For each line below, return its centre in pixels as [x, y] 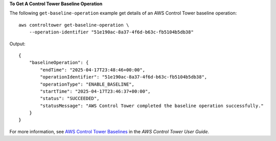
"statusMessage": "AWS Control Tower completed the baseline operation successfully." [152, 106]
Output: [17, 44]
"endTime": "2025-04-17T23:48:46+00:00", [93, 70]
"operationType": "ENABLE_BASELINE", [87, 84]
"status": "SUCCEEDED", [70, 98]
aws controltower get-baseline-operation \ [74, 25]
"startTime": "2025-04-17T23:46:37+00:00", [95, 91]
